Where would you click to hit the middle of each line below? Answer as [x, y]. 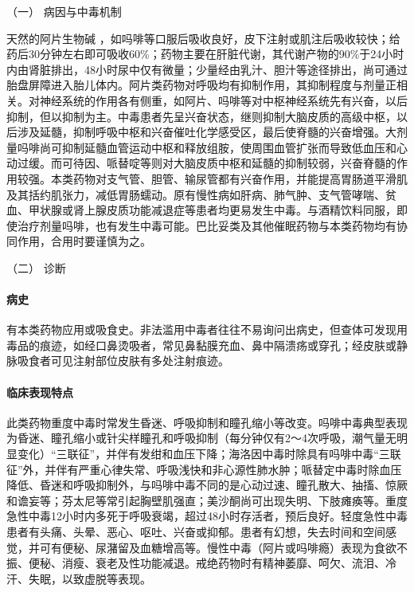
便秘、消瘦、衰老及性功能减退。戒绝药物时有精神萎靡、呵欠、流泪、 [207, 563]
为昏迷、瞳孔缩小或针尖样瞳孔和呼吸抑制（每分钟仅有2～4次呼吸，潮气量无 [201, 438]
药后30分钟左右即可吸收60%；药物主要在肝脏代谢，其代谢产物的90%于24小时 [205, 54]
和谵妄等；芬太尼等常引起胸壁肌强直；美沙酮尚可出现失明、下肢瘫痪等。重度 [207, 500]
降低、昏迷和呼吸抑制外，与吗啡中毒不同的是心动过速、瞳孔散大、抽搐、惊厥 [207, 485]
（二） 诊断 [36, 267]
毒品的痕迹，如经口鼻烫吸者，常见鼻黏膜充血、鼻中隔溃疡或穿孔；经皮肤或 [201, 345]
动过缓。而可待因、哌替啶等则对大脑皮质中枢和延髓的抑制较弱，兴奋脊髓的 [201, 163]
